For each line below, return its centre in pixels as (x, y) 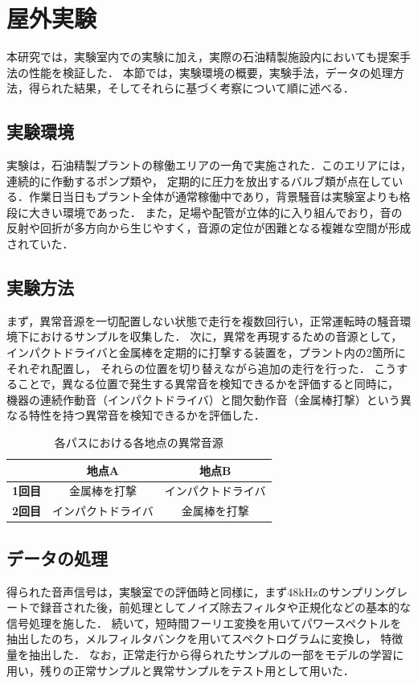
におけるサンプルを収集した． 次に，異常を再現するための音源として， (215, 336)
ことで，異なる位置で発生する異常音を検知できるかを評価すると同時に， (208, 384)
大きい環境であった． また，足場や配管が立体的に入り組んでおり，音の (215, 212)
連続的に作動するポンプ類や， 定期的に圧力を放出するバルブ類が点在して (199, 180)
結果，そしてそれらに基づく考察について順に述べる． (214, 88)
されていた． (40, 244)
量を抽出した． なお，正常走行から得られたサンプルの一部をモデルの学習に (205, 654)
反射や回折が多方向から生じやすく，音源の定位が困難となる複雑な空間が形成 (209, 228)
